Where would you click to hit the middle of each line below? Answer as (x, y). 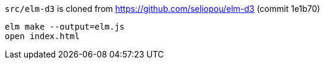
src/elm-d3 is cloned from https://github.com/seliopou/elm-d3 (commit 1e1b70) (163, 9)
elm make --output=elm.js (65, 27)
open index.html (42, 36)
